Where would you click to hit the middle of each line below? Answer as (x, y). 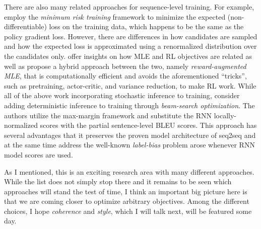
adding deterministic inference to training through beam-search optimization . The (129, 105)
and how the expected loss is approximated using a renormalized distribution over (130, 46)
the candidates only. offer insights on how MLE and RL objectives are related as (128, 56)
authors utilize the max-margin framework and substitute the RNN (108, 115)
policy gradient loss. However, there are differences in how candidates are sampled (131, 36)
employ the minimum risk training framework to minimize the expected (115, 16)
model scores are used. (39, 154)
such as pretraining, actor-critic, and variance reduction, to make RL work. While (130, 85)
